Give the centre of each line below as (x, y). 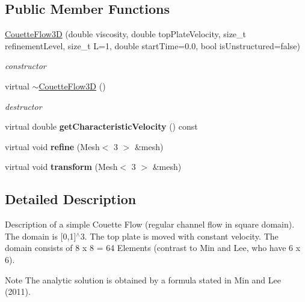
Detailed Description (71, 199)
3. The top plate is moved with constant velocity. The (179, 236)
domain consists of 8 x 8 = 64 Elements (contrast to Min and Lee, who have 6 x (153, 248)
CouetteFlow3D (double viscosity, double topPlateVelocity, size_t (126, 34)
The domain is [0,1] (41, 236)
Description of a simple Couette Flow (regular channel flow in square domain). (150, 224)
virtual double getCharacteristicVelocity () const (101, 126)
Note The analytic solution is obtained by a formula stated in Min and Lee (143, 279)
